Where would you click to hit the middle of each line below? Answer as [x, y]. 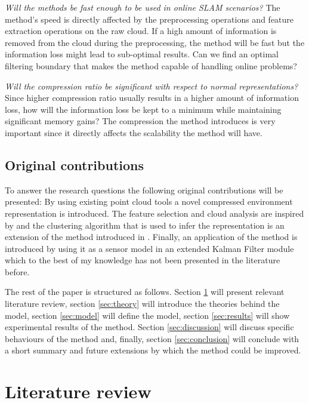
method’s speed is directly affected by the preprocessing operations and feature [149, 19]
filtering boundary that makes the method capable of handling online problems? [151, 65]
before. [17, 271]
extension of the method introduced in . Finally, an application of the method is [151, 237]
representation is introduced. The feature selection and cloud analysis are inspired [154, 213]
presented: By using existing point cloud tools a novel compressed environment [149, 201]
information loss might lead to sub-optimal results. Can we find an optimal [142, 54]
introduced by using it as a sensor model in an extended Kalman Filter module [149, 248]
